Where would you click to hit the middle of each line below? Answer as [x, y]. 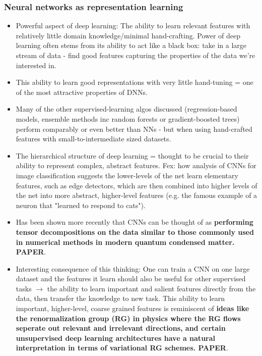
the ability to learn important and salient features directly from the [151, 288]
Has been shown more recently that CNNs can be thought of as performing [135, 222]
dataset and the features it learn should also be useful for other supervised [131, 278]
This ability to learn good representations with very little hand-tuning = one [135, 82]
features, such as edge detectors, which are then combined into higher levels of [137, 185]
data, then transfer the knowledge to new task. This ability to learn [120, 298]
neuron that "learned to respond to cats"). [81, 205]
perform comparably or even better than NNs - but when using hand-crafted [134, 129]
